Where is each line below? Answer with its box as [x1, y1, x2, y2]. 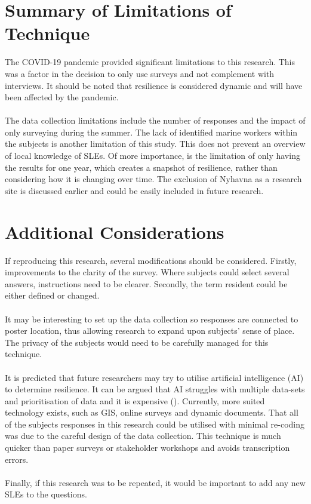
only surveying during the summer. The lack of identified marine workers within [5, 125, 298, 138]
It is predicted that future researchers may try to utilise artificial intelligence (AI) [5, 371, 304, 383]
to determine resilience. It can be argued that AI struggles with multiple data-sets [5, 383, 305, 395]
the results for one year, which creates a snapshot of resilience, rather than [5, 161, 278, 173]
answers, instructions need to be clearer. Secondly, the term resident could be [5, 277, 288, 290]
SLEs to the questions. [5, 488, 87, 500]
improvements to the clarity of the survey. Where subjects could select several [5, 266, 290, 278]
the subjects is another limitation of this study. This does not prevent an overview [5, 137, 306, 150]
